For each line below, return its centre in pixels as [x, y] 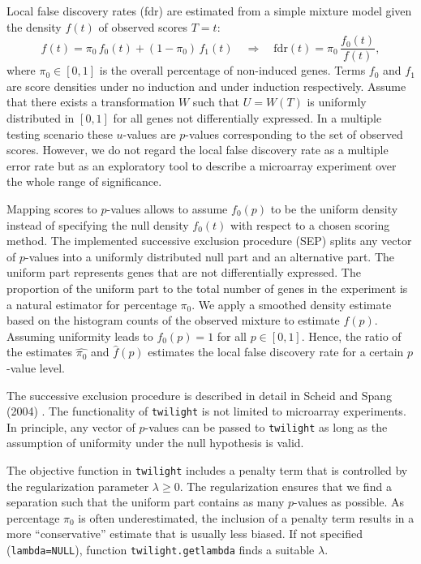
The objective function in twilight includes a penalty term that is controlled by [207, 470]
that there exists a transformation [91, 102]
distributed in [41, 118]
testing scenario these [60, 133]
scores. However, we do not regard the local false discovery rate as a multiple [198, 150]
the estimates [40, 352]
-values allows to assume [167, 209]
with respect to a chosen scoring [310, 224]
